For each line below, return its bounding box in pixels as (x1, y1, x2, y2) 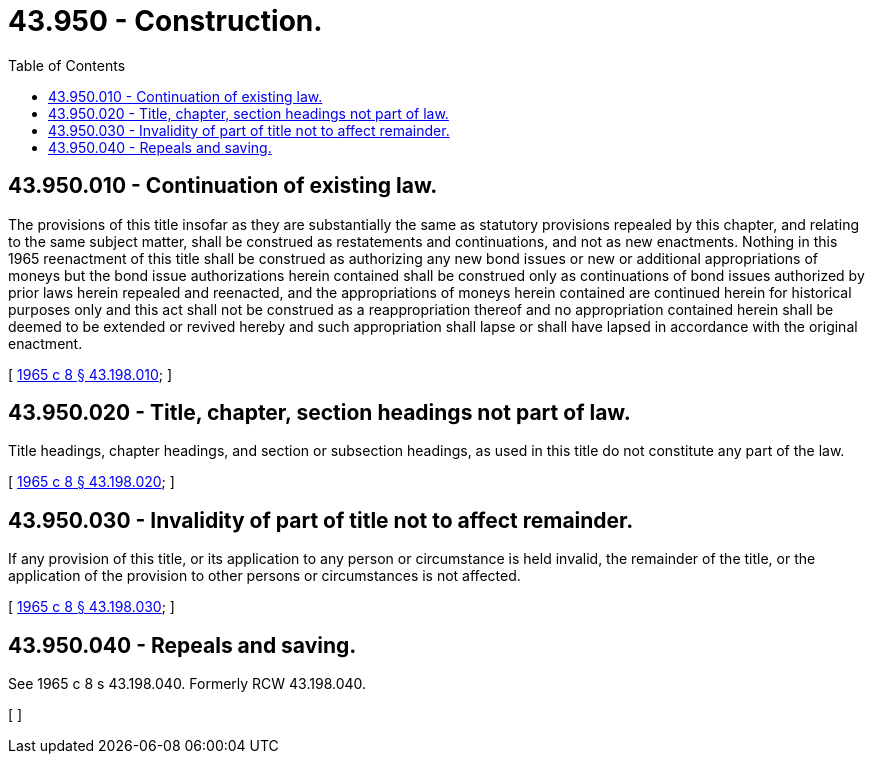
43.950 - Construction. (8, 4, 323, 38)
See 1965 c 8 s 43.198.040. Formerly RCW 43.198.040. (8, 675, 367, 693)
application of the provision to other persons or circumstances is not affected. (8, 567, 521, 585)
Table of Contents (8, 56, 126, 74)
